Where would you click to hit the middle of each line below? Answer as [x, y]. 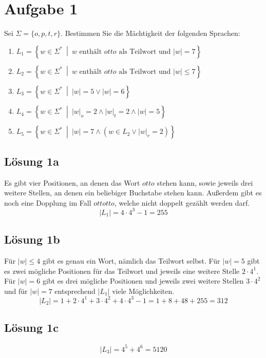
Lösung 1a [32, 161]
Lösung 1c [31, 327]
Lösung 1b [32, 239]
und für [16, 291]
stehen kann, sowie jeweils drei [205, 182]
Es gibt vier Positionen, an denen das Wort [72, 182]
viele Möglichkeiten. [143, 291]
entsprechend [75, 291]
